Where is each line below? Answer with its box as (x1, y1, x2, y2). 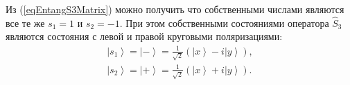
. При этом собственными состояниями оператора (119, 15, 329, 30)
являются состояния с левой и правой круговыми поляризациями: (6, 29, 283, 44)
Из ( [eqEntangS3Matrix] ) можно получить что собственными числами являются (6, 2, 344, 16)
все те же (6, 15, 45, 30)
